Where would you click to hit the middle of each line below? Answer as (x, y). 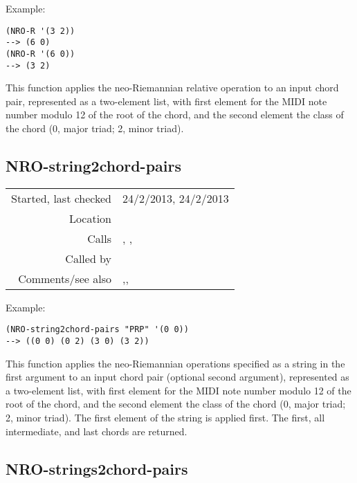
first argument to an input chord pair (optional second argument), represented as (177, 377)
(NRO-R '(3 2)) (40, 31)
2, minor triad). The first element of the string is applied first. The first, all (165, 418)
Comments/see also (65, 278)
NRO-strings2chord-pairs (97, 468)
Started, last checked (62, 198)
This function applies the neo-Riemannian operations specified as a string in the (175, 363)
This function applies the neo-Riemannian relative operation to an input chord (172, 88)
